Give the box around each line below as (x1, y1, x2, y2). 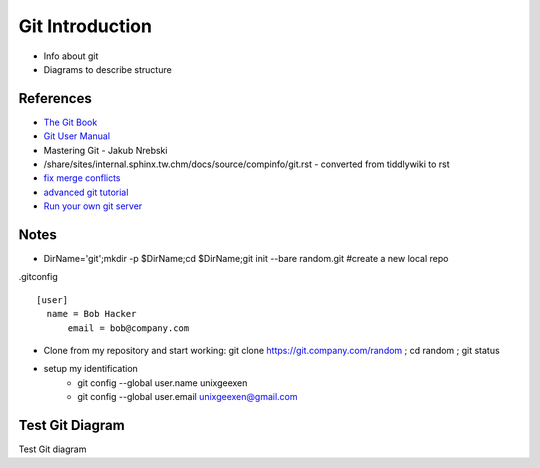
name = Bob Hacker (46, 308, 137, 320)
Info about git (43, 50, 99, 62)
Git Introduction (18, 15, 152, 37)
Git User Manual (43, 130, 110, 142)
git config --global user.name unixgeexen (77, 376, 248, 389)
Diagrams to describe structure (43, 63, 172, 75)
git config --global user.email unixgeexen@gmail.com (77, 391, 299, 403)
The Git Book (43, 116, 98, 128)
